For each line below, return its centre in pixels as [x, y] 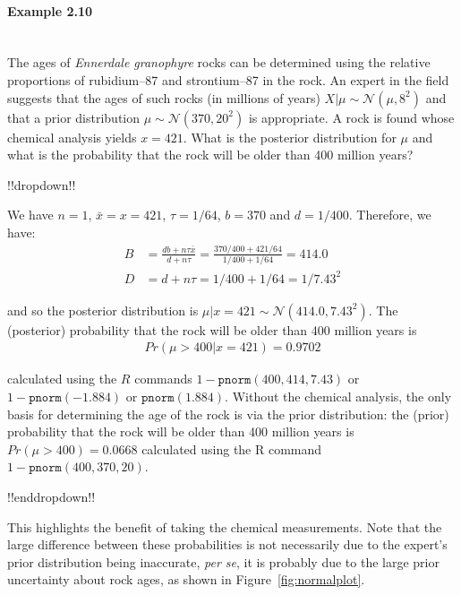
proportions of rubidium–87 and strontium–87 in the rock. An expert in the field [228, 79]
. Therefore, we [390, 215]
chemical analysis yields [72, 137]
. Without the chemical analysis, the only [338, 396]
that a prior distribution [74, 117]
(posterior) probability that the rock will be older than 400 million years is [212, 329]
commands [163, 379]
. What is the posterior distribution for [290, 137]
